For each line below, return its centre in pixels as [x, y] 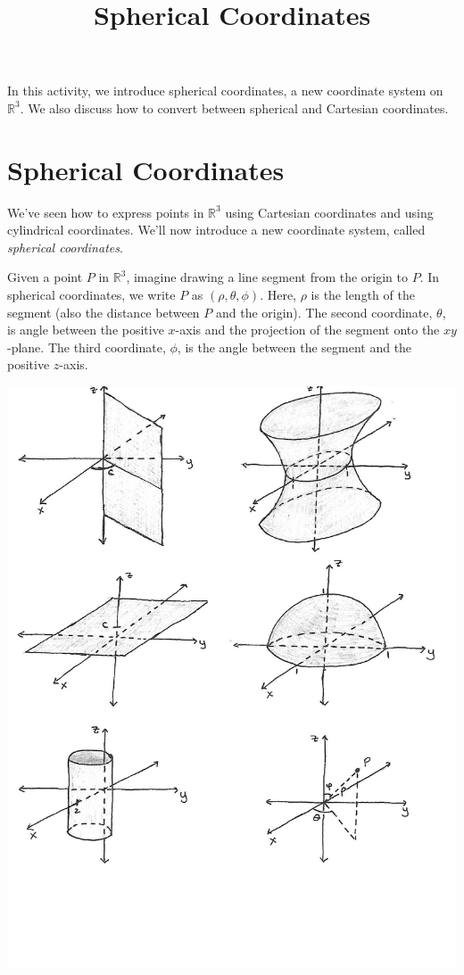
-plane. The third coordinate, [87, 347]
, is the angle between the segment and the [294, 347]
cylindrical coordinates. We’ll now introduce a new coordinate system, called [216, 230]
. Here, [278, 295]
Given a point [45, 277]
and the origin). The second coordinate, [324, 312]
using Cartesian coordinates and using [329, 212]
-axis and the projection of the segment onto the [307, 330]
